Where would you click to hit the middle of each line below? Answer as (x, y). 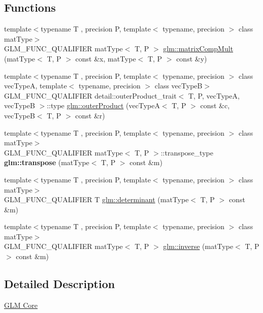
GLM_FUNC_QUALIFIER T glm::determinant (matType (96, 199)
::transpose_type (187, 152)
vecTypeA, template (36, 86)
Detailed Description (60, 284)
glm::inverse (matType (198, 246)
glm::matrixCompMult (198, 49)
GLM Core (21, 305)
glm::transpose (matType (47, 162)
